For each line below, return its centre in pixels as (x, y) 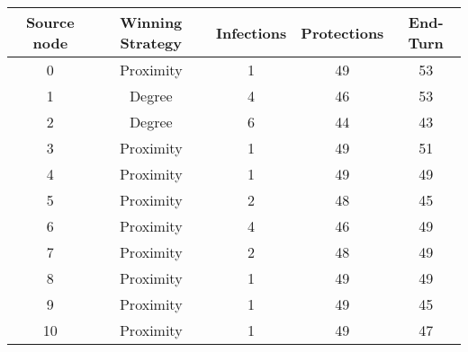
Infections (251, 32)
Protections (342, 32)
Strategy (151, 43)
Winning (151, 22)
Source (50, 22)
